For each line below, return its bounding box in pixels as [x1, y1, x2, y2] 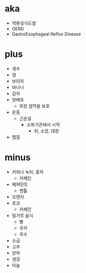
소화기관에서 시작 [26, 122, 60, 128]
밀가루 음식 [11, 212, 34, 218]
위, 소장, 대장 [34, 128, 59, 134]
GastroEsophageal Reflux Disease [11, 31, 81, 37]
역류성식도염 [11, 20, 37, 26]
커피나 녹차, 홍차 [11, 169, 44, 175]
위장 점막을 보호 [19, 103, 50, 109]
